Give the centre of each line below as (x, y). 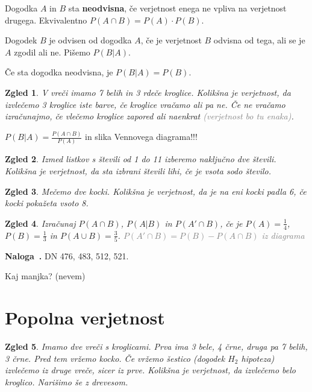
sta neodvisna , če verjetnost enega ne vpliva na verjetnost (177, 8)
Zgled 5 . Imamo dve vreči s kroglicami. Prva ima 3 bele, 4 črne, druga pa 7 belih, (156, 346)
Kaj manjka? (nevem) (45, 276)
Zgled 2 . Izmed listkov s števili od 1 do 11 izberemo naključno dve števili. (141, 159)
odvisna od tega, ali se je (259, 40)
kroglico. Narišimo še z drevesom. (67, 381)
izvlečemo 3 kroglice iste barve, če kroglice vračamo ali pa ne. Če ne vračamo (145, 104)
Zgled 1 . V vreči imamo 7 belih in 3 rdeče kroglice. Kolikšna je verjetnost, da (148, 92)
